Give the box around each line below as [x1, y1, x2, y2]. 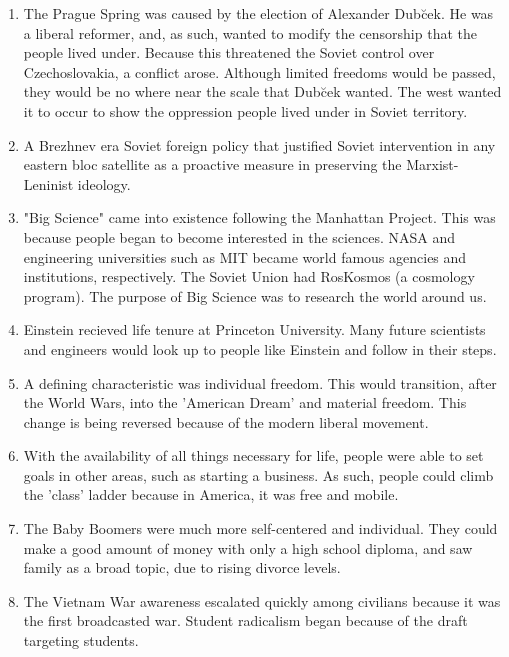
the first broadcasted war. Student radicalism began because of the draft [23, 610, 468, 631]
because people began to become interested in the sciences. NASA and [23, 226, 455, 247]
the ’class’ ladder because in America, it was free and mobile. [23, 484, 399, 505]
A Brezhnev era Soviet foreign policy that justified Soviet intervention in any [23, 134, 496, 155]
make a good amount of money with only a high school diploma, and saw [23, 537, 473, 558]
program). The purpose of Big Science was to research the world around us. [23, 285, 487, 306]
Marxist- [406, 154, 459, 175]
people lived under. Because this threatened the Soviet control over [23, 42, 435, 63]
